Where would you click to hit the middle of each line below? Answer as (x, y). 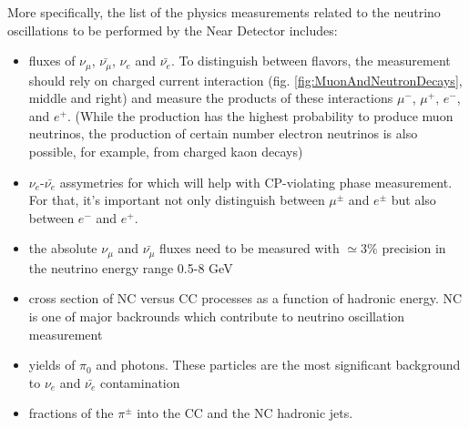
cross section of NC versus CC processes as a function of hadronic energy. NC (245, 298)
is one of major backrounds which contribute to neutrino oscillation (217, 316)
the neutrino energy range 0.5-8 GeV (131, 267)
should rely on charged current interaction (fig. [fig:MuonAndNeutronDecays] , (245, 80)
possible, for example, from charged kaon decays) (166, 152)
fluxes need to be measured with (250, 248)
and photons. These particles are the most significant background (278, 365)
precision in (414, 248)
